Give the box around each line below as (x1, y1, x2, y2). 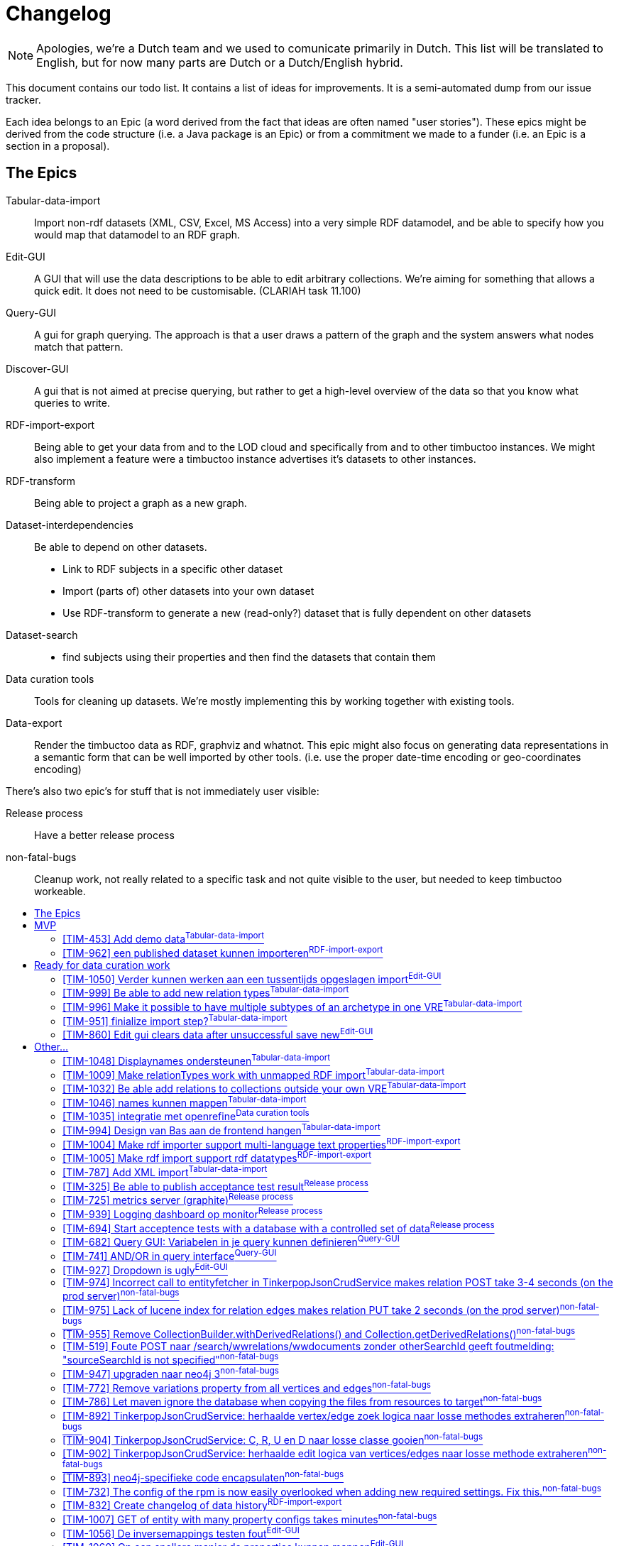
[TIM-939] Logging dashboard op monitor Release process (62, 1206, 323, 1221)
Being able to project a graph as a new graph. (34, 496, 247, 509)
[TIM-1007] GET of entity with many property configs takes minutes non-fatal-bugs (62, 1511, 437, 1525)
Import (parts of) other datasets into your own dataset (62, 584, 314, 597)
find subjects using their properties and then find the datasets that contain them (62, 650, 436, 663)
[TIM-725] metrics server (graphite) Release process (62, 1192, 293, 1207)
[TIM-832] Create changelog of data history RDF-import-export (62, 1497, 342, 1512)
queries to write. (34, 396, 110, 409)
